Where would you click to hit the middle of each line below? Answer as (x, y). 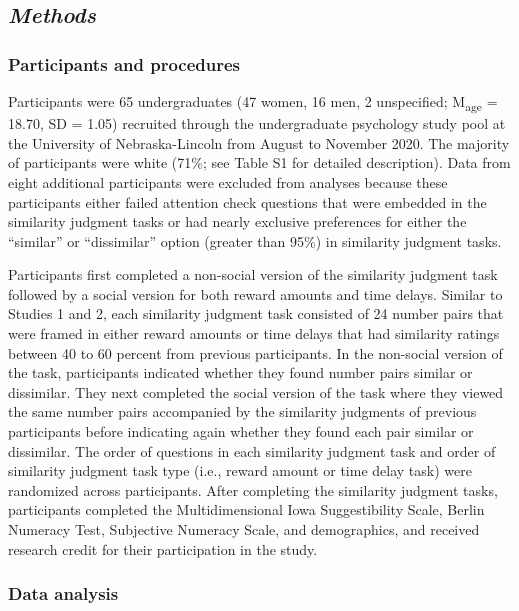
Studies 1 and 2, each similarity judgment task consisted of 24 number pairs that (256, 313)
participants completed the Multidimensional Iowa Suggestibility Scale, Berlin (246, 509)
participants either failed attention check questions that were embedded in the (247, 201)
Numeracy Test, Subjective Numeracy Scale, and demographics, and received (244, 529)
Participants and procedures (124, 63)
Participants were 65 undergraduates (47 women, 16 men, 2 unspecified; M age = (253, 102)
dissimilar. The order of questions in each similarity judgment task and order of (252, 450)
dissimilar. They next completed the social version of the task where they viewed (256, 391)
